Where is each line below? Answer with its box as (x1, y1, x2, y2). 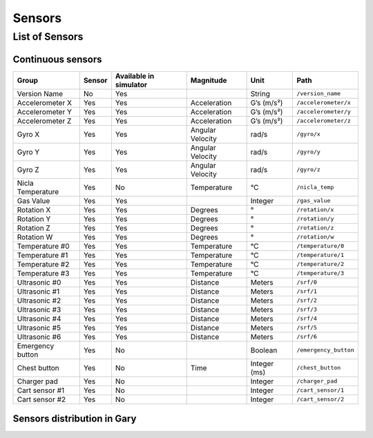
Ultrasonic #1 (17, 287, 60, 296)
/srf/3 (296, 306, 318, 314)
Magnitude (190, 75, 227, 85)
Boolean (250, 345, 278, 355)
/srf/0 (296, 278, 318, 286)
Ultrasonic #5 (17, 323, 61, 332)
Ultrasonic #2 (17, 296, 61, 305)
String (250, 88, 271, 98)
